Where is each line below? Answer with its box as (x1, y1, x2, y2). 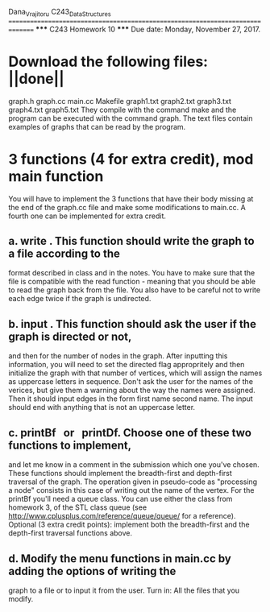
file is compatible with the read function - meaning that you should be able (8, 277, 256, 287)
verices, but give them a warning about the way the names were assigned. (8, 386, 255, 395)
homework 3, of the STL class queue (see (8, 502, 147, 512)
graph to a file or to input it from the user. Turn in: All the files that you (8, 585, 240, 595)
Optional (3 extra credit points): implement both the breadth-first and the (8, 519, 250, 530)
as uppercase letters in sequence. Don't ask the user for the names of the (8, 377, 254, 387)
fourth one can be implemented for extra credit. (8, 211, 167, 221)
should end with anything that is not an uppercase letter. (8, 403, 196, 412)
